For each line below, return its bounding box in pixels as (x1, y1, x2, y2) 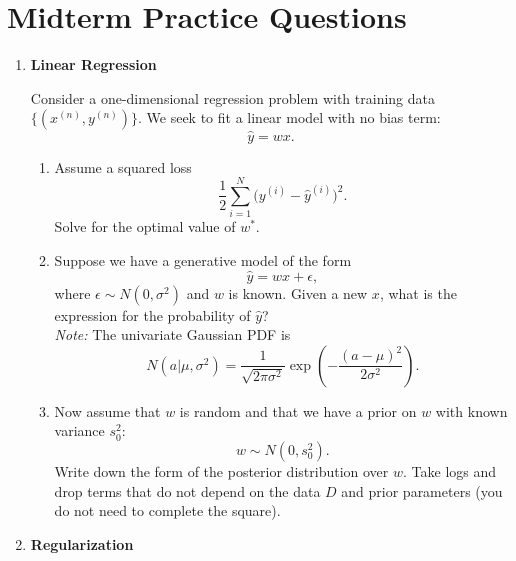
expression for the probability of (54, 304, 251, 325)
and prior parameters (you (341, 480, 503, 501)
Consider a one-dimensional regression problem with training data (30, 87, 435, 108)
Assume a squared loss (54, 156, 192, 177)
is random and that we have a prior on (179, 400, 417, 421)
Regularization (30, 533, 134, 554)
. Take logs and (403, 461, 497, 482)
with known (435, 400, 508, 421)
